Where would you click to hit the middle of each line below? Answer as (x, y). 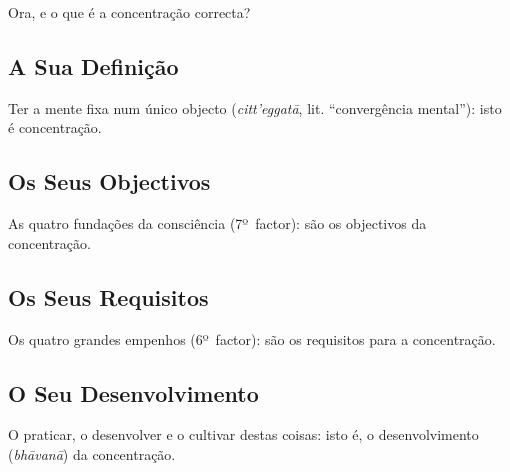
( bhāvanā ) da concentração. (92, 453)
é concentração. (55, 127)
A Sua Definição (93, 65)
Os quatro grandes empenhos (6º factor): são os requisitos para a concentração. (252, 338)
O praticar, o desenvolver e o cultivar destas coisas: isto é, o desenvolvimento (243, 434)
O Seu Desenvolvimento (133, 392)
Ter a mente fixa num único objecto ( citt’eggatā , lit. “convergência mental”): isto (255, 107)
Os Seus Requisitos (108, 296)
